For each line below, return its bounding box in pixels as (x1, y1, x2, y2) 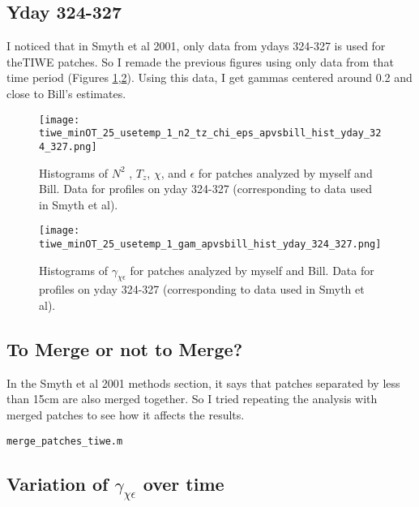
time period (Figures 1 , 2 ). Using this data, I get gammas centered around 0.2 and (6, 69, 413, 86)
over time (143, 470, 224, 496)
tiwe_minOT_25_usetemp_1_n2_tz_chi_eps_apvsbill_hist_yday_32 (39, 127, 382, 140)
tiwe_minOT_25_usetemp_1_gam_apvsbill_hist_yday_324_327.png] (39, 238, 382, 250)
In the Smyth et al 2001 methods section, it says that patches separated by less (6, 374, 400, 391)
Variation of (6, 470, 109, 496)
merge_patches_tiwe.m (6, 435, 123, 447)
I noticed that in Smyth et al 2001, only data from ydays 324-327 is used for (6, 37, 386, 54)
